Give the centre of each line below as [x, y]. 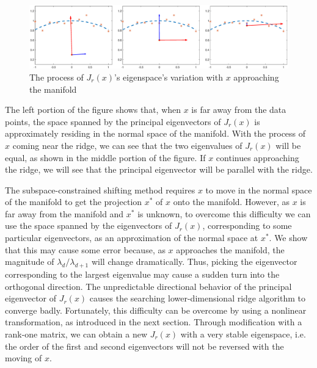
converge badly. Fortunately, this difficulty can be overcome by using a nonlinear [156, 310]
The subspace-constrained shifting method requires [100, 189]
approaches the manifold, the [230, 249]
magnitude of [30, 262]
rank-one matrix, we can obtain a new [76, 334]
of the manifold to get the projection [74, 202]
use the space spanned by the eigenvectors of [89, 225]
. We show [288, 238]
